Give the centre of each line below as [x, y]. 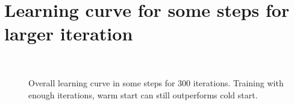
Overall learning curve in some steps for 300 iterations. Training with [156, 82]
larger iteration [69, 33]
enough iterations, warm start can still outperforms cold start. [143, 94]
